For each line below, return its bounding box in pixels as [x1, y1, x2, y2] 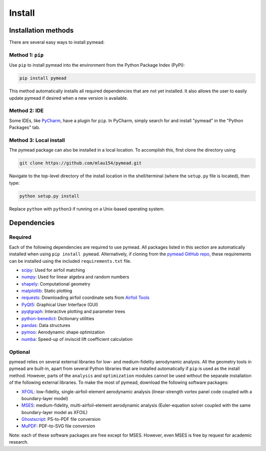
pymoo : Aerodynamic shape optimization [21, 329, 105, 335]
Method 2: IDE [9, 107, 44, 114]
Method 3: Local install [9, 136, 65, 143]
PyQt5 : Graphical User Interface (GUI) [21, 301, 99, 307]
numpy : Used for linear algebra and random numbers [21, 274, 130, 280]
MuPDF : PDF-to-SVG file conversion [21, 423, 96, 429]
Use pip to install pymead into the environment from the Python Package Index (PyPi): [9, 62, 185, 68]
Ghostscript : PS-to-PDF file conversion [21, 416, 101, 422]
